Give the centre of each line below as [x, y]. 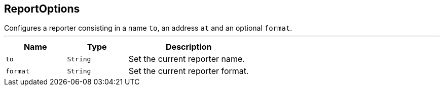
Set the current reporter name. [187, 59]
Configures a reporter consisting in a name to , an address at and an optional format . [148, 28]
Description [189, 47]
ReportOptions [42, 9]
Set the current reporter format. [189, 71]
